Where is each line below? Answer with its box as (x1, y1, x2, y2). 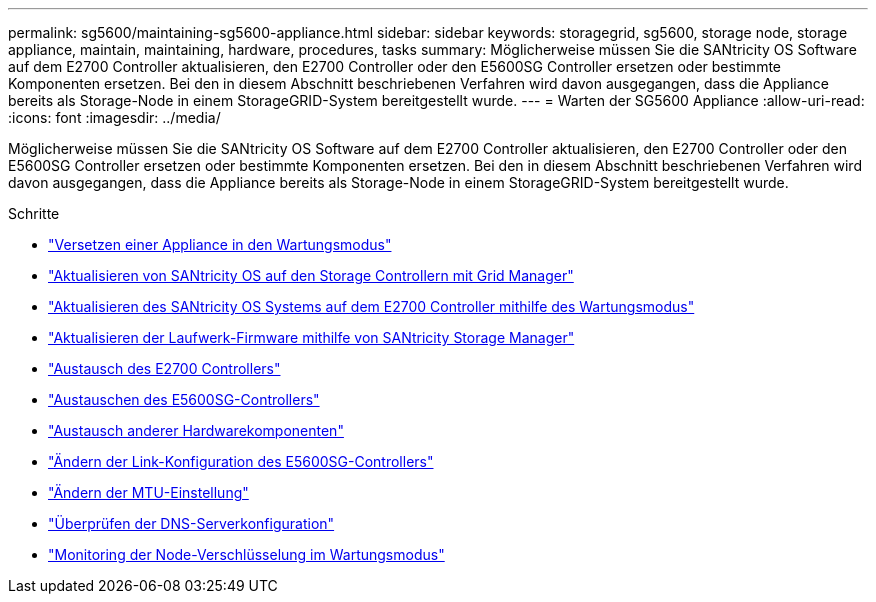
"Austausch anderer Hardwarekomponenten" (48, 422, 344, 439)
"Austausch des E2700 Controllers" (48, 360, 281, 377)
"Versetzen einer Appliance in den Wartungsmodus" (48, 236, 392, 253)
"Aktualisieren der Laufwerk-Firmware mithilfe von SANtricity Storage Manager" (48, 329, 575, 346)
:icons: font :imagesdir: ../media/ (8, 109, 221, 126)
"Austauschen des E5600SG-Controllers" (48, 391, 320, 408)
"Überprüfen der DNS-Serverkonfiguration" (48, 515, 335, 532)
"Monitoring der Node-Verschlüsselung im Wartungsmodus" (48, 546, 445, 563)
